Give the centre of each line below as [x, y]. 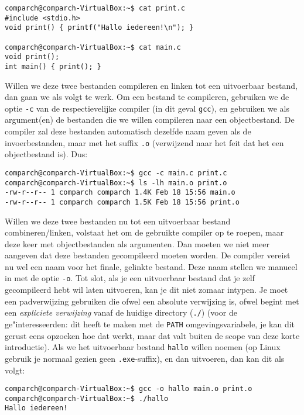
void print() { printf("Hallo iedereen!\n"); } [99, 28]
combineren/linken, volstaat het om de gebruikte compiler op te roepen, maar [144, 232]
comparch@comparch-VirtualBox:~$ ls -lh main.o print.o [116, 183]
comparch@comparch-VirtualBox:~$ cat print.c [95, 8]
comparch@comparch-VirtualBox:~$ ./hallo [87, 398]
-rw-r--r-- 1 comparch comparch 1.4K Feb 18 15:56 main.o [120, 193]
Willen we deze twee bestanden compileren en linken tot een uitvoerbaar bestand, [151, 85]
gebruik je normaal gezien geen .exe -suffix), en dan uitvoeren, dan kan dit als [145, 358]
